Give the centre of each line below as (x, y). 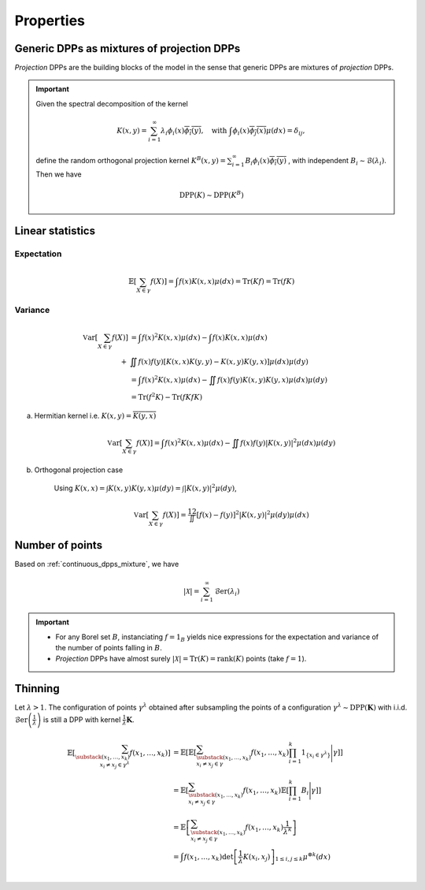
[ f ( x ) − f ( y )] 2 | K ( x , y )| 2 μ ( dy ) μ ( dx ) (253, 514)
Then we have (59, 174)
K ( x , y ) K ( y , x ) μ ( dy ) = (144, 488)
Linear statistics (55, 231)
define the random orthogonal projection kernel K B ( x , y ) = (131, 160)
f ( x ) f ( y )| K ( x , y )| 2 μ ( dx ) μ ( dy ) (288, 442)
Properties (50, 20)
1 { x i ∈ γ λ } (316, 754)
